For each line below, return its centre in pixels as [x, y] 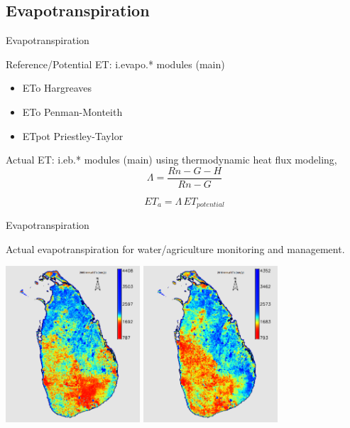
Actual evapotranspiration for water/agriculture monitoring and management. [175, 248]
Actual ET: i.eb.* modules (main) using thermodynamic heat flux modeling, [171, 160]
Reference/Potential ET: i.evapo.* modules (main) [115, 64]
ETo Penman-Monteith [72, 111]
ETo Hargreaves [57, 88]
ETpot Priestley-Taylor [73, 135]
